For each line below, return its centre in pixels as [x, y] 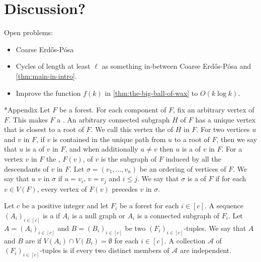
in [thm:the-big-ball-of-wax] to [151, 93]
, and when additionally [102, 149]
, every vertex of [62, 188]
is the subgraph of [129, 159]
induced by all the [193, 159]
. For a [232, 149]
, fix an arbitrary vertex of [214, 110]
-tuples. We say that [215, 228]
